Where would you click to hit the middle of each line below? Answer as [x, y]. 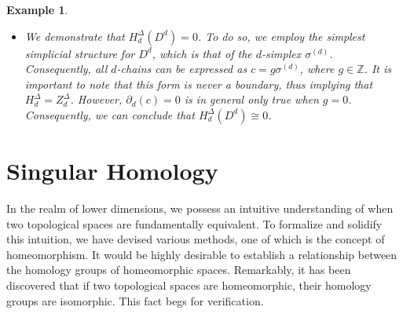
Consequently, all [66, 69]
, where [317, 69]
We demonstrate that [75, 36]
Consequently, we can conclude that [110, 114]
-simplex [282, 53]
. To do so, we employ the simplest [281, 36]
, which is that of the [202, 53]
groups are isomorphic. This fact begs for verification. [135, 300]
